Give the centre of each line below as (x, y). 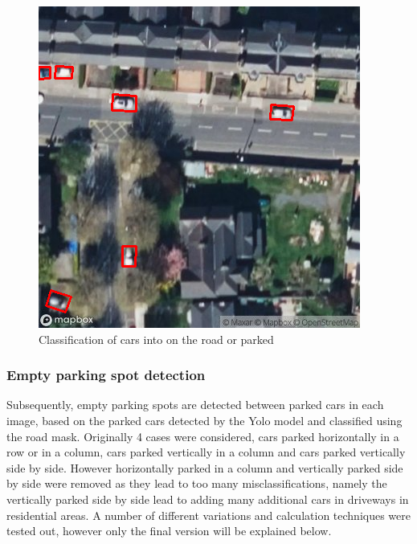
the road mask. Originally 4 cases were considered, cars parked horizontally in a (203, 436)
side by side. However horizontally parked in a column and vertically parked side (205, 467)
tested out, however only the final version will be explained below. (169, 531)
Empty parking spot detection (106, 375)
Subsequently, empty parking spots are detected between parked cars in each (195, 405)
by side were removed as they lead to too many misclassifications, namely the (197, 483)
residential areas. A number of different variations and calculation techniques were (208, 515)
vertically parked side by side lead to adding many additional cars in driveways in (208, 499)
